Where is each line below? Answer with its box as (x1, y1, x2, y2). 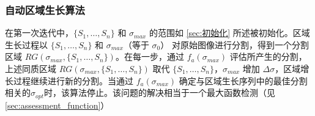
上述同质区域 (5, 62, 56, 74)
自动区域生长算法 (5, 2, 85, 17)
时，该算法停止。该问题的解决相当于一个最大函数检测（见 (44, 86, 276, 99)
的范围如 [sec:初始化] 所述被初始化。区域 (149, 26, 310, 39)
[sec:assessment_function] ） (5, 98, 109, 111)
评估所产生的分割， (229, 50, 307, 63)
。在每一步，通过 (115, 50, 184, 63)
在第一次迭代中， (5, 26, 73, 39)
